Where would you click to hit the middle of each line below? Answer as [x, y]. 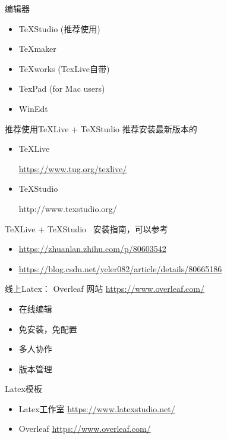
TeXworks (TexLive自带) [64, 68]
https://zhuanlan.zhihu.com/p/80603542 [92, 249]
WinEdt [33, 108]
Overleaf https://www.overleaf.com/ [85, 429]
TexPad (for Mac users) [62, 88]
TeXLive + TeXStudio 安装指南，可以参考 [86, 228]
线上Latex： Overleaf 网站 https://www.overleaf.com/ [105, 289]
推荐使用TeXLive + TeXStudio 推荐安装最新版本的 [101, 128]
